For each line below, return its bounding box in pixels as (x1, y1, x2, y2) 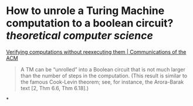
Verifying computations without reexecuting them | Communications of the (6, 48, 187, 55)
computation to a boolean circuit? (6, 16, 174, 30)
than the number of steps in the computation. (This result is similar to (20, 72, 188, 79)
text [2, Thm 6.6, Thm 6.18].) (20, 84, 89, 91)
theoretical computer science (6, 29, 154, 42)
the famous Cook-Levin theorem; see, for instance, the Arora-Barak (20, 78, 184, 86)
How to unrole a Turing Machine (6, 4, 165, 18)
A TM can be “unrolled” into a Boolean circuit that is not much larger (20, 66, 186, 73)
